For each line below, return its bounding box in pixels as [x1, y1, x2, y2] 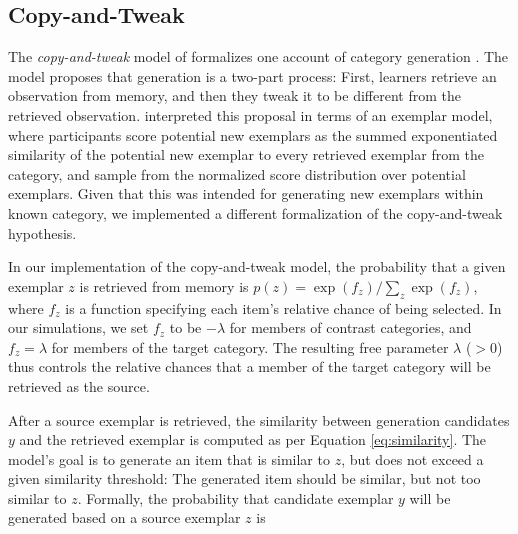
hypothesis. [8, 222, 77, 243]
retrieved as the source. [8, 375, 150, 396]
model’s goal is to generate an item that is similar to [8, 448, 330, 469]
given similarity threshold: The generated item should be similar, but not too [8, 468, 481, 489]
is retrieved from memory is [79, 275, 249, 296]
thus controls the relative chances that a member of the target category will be [8, 356, 491, 377]
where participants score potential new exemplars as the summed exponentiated [8, 124, 498, 145]
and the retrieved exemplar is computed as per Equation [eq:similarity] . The [19, 429, 487, 450]
